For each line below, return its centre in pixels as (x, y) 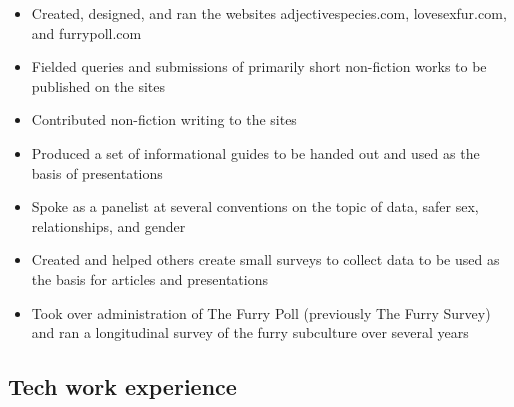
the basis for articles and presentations (149, 278)
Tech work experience (122, 386)
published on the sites (98, 85)
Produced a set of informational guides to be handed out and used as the (255, 152)
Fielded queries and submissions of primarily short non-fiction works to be (259, 66)
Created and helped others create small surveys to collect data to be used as (265, 259)
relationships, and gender (108, 225)
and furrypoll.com (86, 32)
